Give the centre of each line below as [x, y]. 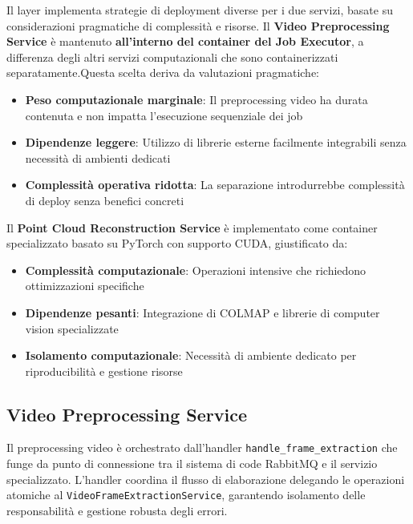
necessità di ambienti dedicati [98, 157]
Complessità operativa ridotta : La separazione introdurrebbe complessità [215, 185]
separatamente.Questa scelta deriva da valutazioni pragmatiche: [163, 73]
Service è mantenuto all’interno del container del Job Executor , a [185, 41]
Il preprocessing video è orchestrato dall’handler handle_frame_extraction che [202, 447]
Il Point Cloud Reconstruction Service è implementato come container [192, 227]
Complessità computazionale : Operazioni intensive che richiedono [196, 270]
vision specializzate [72, 328]
